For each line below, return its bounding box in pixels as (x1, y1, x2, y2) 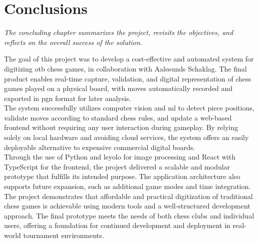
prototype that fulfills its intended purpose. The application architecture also (4, 171, 240, 181)
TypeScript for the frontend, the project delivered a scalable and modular (4, 161, 230, 171)
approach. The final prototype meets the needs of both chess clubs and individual (4, 210, 254, 220)
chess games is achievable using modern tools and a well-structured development (4, 200, 250, 211)
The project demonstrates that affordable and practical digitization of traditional (4, 190, 253, 201)
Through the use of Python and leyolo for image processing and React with (4, 151, 235, 162)
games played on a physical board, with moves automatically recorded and (4, 83, 233, 93)
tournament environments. (23, 230, 104, 240)
